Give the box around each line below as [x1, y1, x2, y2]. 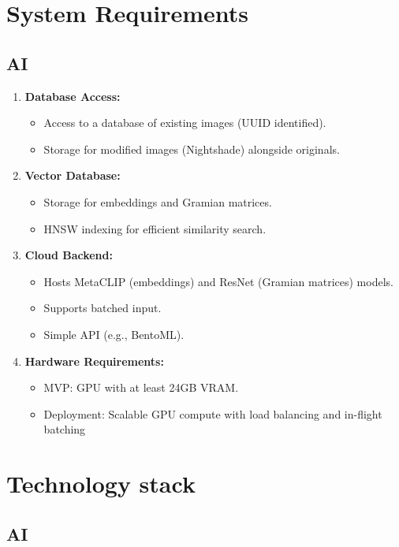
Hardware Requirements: [24, 352, 164, 369]
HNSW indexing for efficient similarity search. [43, 220, 267, 236]
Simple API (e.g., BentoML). [43, 326, 185, 342]
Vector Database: [24, 167, 121, 184]
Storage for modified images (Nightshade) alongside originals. [43, 140, 340, 157]
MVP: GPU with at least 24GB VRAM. [43, 379, 239, 396]
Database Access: [24, 87, 121, 104]
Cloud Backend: [24, 247, 113, 263]
